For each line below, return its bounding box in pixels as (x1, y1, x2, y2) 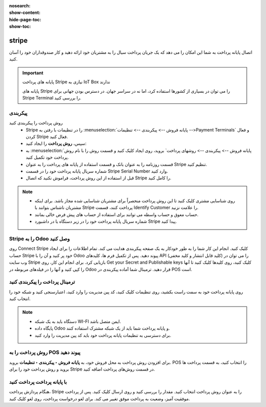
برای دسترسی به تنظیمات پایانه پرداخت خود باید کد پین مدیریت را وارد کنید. (34, 332, 171, 338)
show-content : (9, 10, 40, 16)
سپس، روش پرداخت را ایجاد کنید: (26, 140, 87, 146)
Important (22, 69, 44, 76)
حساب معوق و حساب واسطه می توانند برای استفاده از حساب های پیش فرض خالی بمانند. (34, 211, 199, 217)
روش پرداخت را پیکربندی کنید (9, 120, 63, 126)
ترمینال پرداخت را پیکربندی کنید (9, 278, 75, 285)
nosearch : (9, 3, 31, 8)
